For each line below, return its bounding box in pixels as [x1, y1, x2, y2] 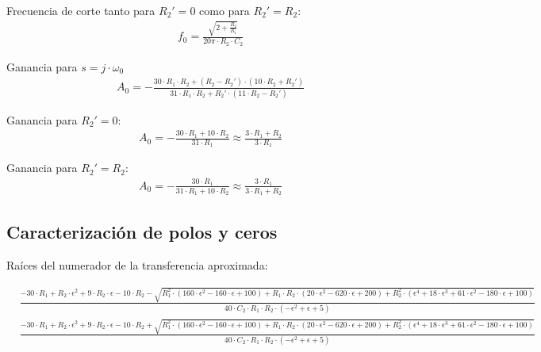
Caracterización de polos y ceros [6, 220, 278, 244]
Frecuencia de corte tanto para [6, 2, 155, 18]
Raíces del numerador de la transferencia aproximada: [6, 257, 268, 274]
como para [199, 2, 250, 18]
